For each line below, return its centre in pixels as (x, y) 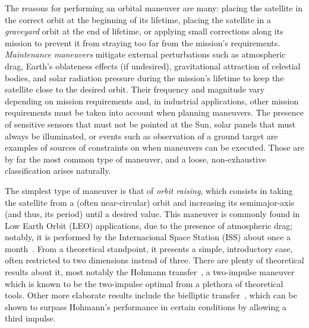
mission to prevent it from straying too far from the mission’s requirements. (143, 42)
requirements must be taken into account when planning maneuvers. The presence (154, 112)
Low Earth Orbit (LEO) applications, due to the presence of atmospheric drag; (149, 225)
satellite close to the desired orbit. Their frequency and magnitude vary (135, 89)
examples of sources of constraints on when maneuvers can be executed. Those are (154, 147)
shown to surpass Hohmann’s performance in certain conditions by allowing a (146, 306)
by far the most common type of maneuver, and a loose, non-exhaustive (135, 159)
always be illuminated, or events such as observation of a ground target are (141, 136)
